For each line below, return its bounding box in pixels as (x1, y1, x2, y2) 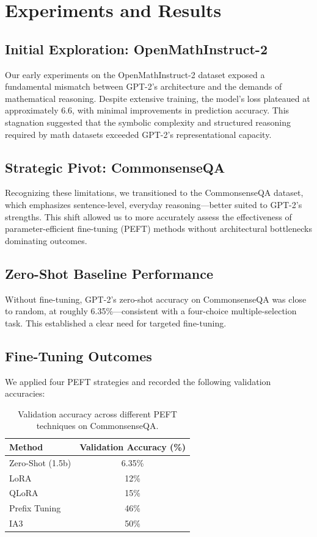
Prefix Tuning (9, 502, 61, 514)
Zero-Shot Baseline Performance (5, 264, 214, 283)
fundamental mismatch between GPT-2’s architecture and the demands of (5, 80, 282, 93)
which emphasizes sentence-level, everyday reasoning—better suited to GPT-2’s (5, 198, 302, 211)
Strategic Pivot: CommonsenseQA (5, 157, 225, 176)
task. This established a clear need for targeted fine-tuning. (5, 316, 227, 329)
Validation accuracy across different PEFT (18, 407, 177, 420)
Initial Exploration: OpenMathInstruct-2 (5, 39, 268, 58)
